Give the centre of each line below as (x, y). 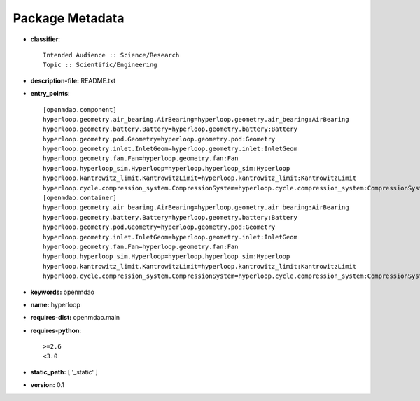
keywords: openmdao (62, 292)
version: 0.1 (47, 385)
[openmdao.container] (80, 198)
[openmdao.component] (80, 110)
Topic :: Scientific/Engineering (100, 65)
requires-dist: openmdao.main (75, 318)
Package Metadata (69, 18)
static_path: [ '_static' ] (64, 372)
